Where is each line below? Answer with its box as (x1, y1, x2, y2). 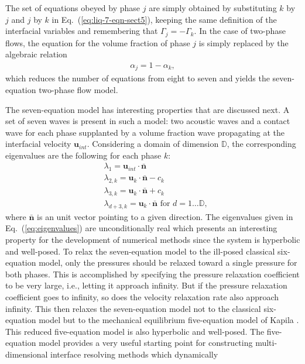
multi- (255, 336, 277, 349)
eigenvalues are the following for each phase (5, 149, 162, 161)
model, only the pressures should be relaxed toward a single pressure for (39, 256, 297, 269)
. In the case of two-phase (194, 25, 286, 37)
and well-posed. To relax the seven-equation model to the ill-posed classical (5, 245, 275, 257)
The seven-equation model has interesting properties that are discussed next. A (5, 103, 290, 115)
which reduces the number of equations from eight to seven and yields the (5, 72, 270, 84)
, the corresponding (227, 138, 296, 150)
